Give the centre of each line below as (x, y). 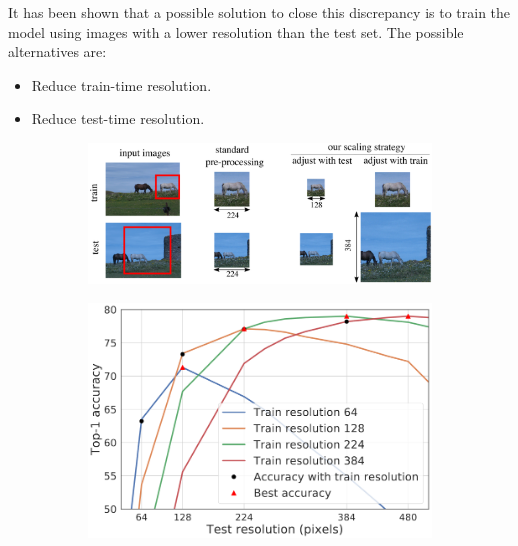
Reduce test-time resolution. (118, 118)
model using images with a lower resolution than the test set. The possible (236, 31)
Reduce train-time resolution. (121, 84)
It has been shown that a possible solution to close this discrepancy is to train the (259, 12)
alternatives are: (57, 51)
